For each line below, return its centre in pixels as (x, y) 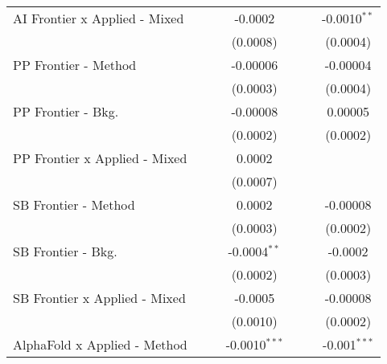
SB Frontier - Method (74, 204)
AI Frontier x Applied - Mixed (99, 18)
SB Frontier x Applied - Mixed (99, 298)
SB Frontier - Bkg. (65, 251)
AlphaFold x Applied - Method (100, 344)
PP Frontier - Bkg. (66, 111)
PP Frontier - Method (75, 65)
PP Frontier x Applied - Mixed (100, 158)
